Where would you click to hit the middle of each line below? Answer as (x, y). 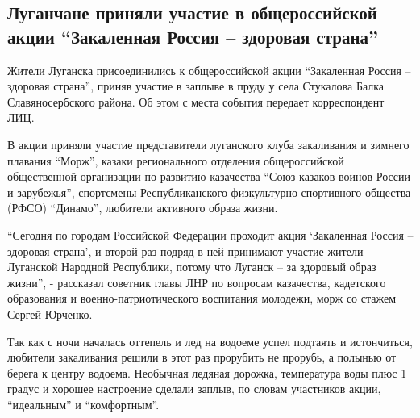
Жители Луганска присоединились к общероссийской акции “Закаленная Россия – (209, 70)
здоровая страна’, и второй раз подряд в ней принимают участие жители (185, 251)
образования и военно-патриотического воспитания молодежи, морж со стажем (202, 298)
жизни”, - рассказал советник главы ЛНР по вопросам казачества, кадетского (197, 282)
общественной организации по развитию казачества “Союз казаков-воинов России (209, 176)
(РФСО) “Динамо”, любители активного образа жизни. (143, 208)
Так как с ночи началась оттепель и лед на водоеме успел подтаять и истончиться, (210, 341)
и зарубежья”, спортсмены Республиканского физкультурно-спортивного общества (209, 192)
